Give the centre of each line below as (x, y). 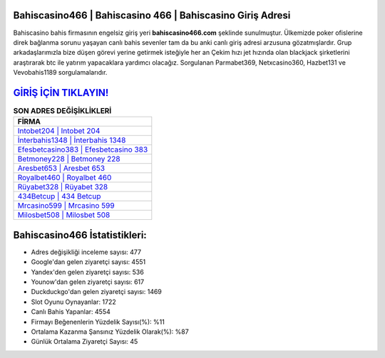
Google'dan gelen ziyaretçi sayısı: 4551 (88, 262)
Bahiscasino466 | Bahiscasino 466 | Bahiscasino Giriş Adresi (152, 15)
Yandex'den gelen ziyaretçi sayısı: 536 (87, 272)
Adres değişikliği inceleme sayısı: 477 (86, 252)
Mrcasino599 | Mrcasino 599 (66, 206)
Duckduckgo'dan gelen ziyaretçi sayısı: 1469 (96, 292)
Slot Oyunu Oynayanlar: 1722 (74, 302)
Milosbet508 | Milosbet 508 (64, 215)
